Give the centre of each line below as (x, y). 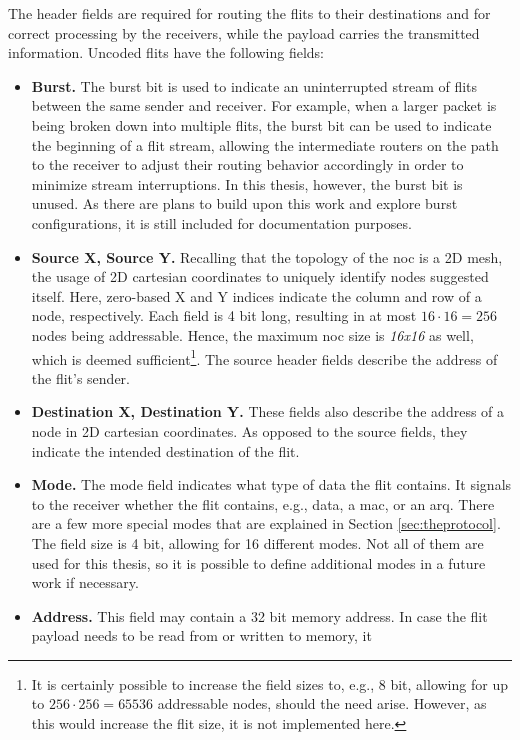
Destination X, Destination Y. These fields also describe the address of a (268, 411)
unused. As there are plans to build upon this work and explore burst (244, 203)
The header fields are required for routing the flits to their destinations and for (249, 13)
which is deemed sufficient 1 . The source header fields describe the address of (264, 357)
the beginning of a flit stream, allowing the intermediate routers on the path (265, 144)
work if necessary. (85, 582)
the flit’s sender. (80, 377)
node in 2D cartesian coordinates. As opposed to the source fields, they (249, 430)
